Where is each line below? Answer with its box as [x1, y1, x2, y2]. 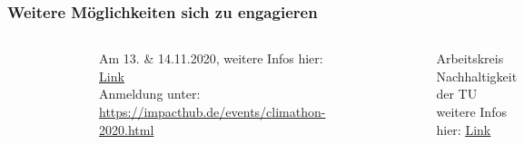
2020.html [99, 120, 154, 139]
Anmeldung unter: [99, 84, 201, 103]
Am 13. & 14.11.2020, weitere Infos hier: [99, 49, 323, 68]
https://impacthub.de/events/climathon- [99, 102, 326, 120]
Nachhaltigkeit [436, 66, 518, 85]
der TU [436, 84, 478, 103]
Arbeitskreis [436, 49, 504, 68]
